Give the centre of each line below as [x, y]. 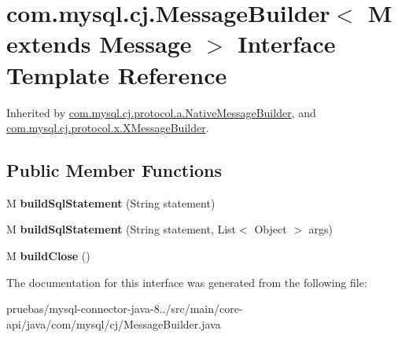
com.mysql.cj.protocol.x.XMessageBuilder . [108, 128]
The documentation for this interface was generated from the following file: [187, 282]
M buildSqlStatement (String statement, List [122, 229]
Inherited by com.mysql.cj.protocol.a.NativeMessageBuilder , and [161, 112]
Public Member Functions [114, 170]
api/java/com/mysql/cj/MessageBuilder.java [114, 323]
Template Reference [117, 74]
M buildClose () [48, 256]
